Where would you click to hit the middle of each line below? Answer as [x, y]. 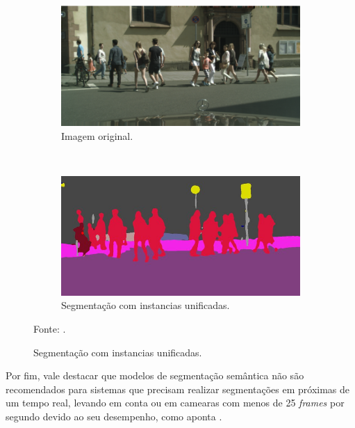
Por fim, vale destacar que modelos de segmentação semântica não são [155, 375]
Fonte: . [50, 329]
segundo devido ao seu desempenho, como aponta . [114, 417]
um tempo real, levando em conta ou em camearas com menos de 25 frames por [175, 403]
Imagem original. [97, 135]
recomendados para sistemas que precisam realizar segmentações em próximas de [178, 389]
